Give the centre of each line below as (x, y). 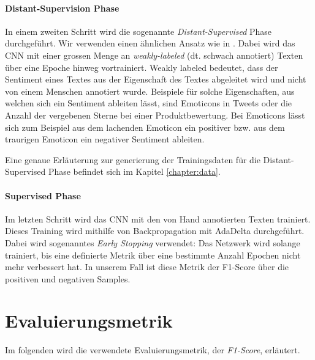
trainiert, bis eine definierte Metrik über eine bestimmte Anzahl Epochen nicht (153, 255)
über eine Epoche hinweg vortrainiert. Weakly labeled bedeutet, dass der (142, 67)
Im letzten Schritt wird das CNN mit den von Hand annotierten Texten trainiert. (158, 219)
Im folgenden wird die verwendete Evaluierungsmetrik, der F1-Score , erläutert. (153, 350)
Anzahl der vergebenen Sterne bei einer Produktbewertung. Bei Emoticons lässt (155, 115)
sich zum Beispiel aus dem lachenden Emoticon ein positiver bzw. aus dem (145, 127)
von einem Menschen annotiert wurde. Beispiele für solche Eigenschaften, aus (150, 91)
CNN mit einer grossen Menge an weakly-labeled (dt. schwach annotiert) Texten (154, 55)
